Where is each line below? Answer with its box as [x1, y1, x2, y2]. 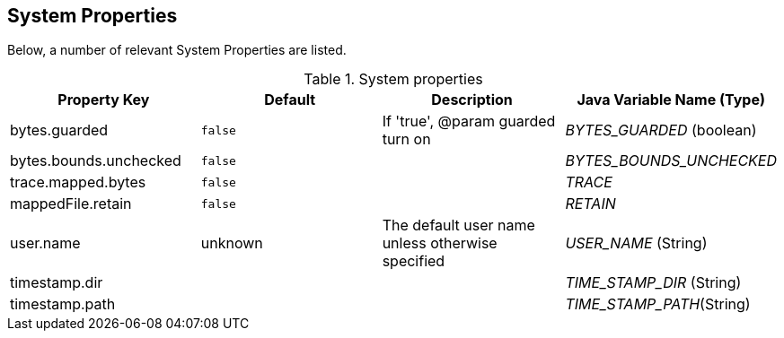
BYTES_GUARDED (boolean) [565, 121, 757, 140]
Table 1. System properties [304, 70, 483, 89]
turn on [382, 130, 431, 149]
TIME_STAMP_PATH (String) [565, 295, 751, 314]
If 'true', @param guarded [382, 112, 556, 131]
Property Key [57, 91, 150, 109]
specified [382, 252, 445, 271]
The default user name [382, 216, 535, 235]
